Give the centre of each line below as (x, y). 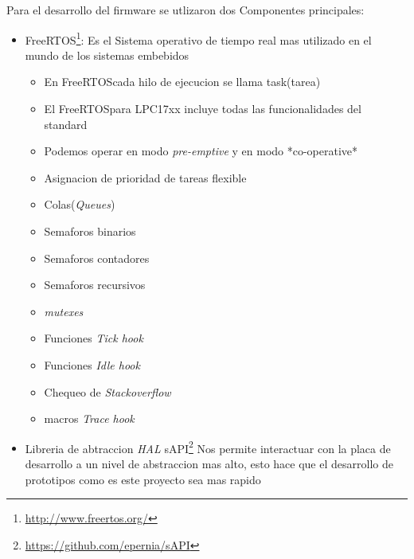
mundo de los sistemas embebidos (107, 55)
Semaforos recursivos (95, 285)
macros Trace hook (89, 418)
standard (66, 124)
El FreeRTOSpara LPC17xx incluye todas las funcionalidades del (203, 109)
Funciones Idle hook (92, 364)
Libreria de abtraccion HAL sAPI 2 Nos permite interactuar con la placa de (208, 447)
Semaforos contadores (97, 258)
